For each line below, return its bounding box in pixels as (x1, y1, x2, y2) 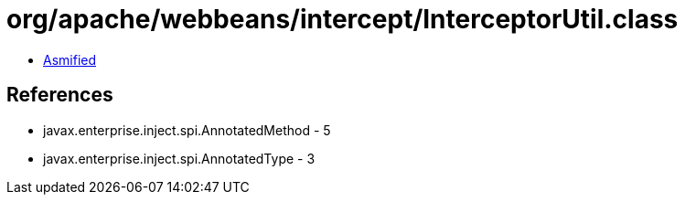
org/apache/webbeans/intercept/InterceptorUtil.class (6, 4, 679, 35)
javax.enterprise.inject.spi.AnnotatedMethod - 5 (43, 122, 331, 138)
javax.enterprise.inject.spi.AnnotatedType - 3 (43, 150, 316, 166)
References (6, 83, 113, 107)
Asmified (43, 51, 97, 68)
